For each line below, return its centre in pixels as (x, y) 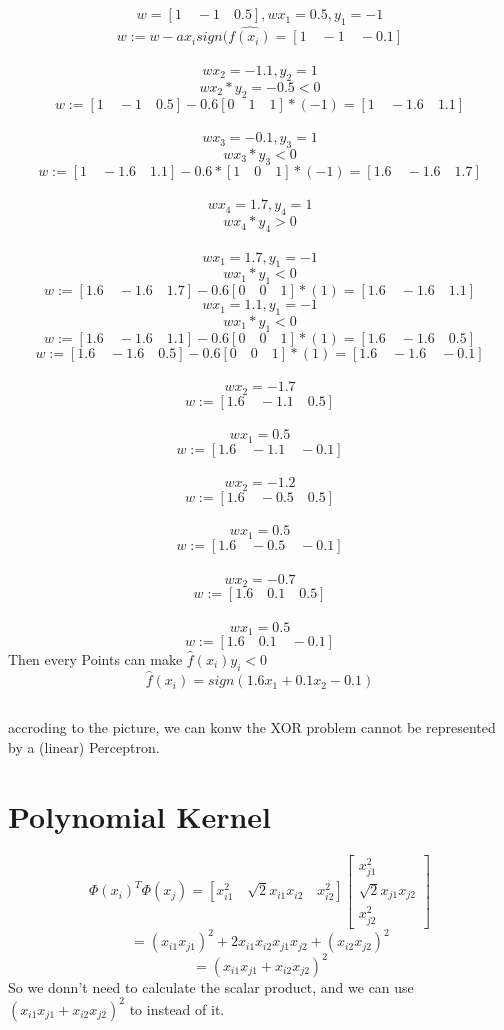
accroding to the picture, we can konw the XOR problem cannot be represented (252, 727)
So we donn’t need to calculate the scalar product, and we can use (211, 986)
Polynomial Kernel (140, 815)
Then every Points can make (95, 659)
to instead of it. (177, 1008)
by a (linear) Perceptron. (84, 747)
